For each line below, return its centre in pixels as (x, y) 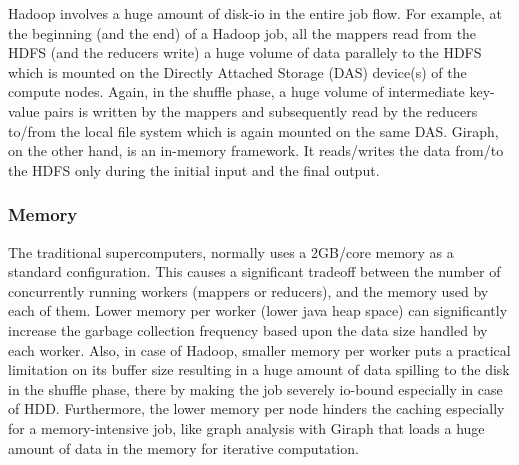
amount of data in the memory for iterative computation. (183, 447)
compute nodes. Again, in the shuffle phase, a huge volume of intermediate (236, 91)
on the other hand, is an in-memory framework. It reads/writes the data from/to (256, 150)
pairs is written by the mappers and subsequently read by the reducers (261, 110)
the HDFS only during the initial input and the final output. (194, 169)
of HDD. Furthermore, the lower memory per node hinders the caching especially (256, 408)
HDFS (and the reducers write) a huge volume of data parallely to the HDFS (245, 52)
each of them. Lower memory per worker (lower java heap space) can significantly (258, 310)
